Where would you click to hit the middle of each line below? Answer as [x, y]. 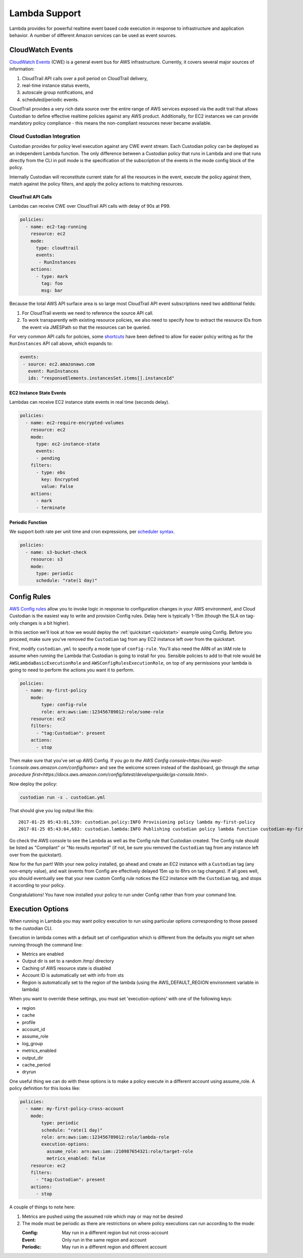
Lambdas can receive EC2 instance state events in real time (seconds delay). [89, 402]
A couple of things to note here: [42, 1207]
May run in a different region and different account [114, 1247]
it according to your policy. [37, 885]
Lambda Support [45, 13]
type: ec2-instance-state [68, 444]
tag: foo [52, 283]
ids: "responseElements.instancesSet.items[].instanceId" [101, 378]
